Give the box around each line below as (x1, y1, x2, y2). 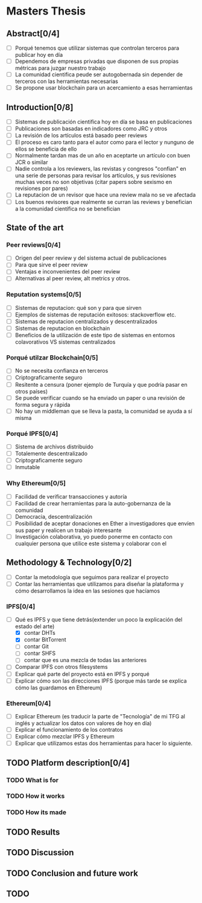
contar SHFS (24, 649, 56, 657)
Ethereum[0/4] (6, 699, 51, 708)
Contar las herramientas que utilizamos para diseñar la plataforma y (14, 580, 184, 588)
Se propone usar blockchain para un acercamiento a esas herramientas (14, 84, 193, 91)
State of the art (6, 222, 65, 232)
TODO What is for (6, 776, 59, 784)
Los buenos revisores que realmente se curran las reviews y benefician (14, 198, 192, 205)
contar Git (24, 643, 49, 650)
